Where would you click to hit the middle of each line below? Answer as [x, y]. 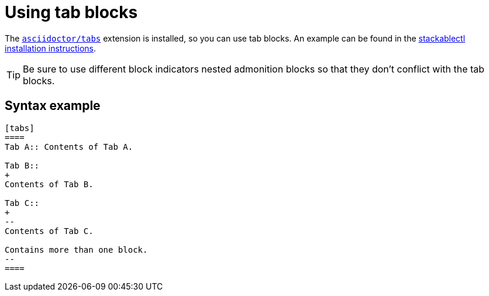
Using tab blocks [71, 12]
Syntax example [53, 106]
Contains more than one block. [76, 249]
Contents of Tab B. [49, 184]
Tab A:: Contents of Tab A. [69, 147]
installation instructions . [51, 48]
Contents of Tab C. [49, 231]
